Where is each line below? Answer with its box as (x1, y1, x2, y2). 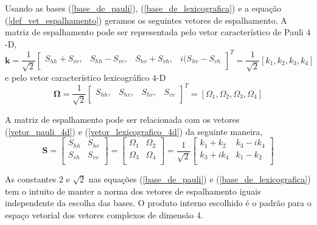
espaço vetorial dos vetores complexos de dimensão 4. (5, 208, 203, 221)
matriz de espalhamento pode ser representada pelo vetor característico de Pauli (5, 26, 304, 38)
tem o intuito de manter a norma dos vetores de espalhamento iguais (5, 184, 261, 197)
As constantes (5, 173, 57, 185)
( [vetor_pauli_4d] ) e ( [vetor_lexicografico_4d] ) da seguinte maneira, (5, 125, 263, 137)
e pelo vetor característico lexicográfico (5, 71, 150, 83)
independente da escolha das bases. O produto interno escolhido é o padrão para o (5, 196, 312, 209)
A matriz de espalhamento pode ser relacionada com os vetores (5, 112, 240, 125)
